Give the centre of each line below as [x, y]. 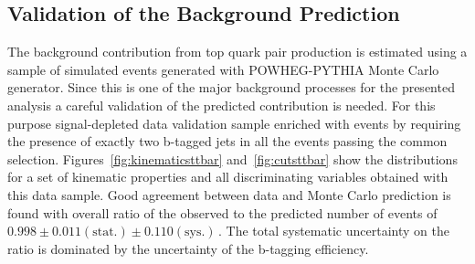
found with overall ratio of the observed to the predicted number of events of [222, 212]
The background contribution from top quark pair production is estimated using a [237, 52]
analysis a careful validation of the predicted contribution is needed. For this [222, 105]
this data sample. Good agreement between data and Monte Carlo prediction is [229, 194]
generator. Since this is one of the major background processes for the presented [231, 87]
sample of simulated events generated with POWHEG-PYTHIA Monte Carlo [223, 69]
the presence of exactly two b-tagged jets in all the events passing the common [227, 141]
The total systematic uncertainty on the [338, 231]
